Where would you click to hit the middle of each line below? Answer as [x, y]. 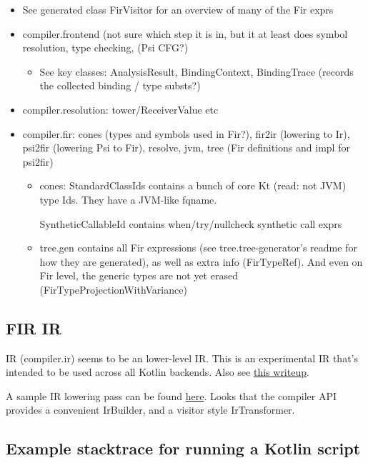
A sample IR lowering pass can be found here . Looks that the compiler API [171, 395]
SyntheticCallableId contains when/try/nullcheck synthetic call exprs [191, 223]
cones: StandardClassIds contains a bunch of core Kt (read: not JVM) [193, 185]
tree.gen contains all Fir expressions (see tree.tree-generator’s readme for [198, 248]
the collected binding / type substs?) [120, 85]
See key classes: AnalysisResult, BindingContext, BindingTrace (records [197, 71]
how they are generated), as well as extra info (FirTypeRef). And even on [201, 261]
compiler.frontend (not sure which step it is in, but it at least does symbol [185, 33]
